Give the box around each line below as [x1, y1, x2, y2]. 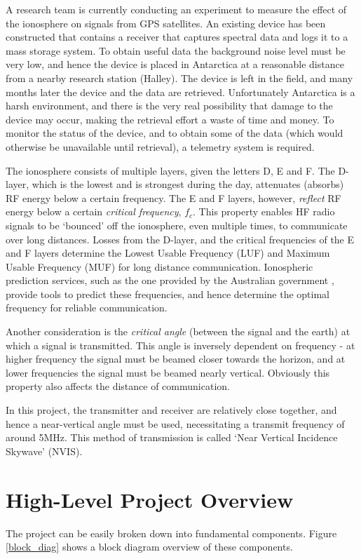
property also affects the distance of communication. [6, 379, 230, 393]
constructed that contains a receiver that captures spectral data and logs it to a [6, 29, 348, 44]
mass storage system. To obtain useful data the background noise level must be [6, 43, 346, 58]
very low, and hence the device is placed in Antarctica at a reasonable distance [6, 57, 344, 72]
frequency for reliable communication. [6, 300, 168, 315]
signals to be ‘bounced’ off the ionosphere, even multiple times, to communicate [6, 217, 348, 232]
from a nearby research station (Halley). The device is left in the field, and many [6, 70, 353, 85]
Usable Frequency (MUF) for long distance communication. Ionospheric [6, 259, 313, 274]
